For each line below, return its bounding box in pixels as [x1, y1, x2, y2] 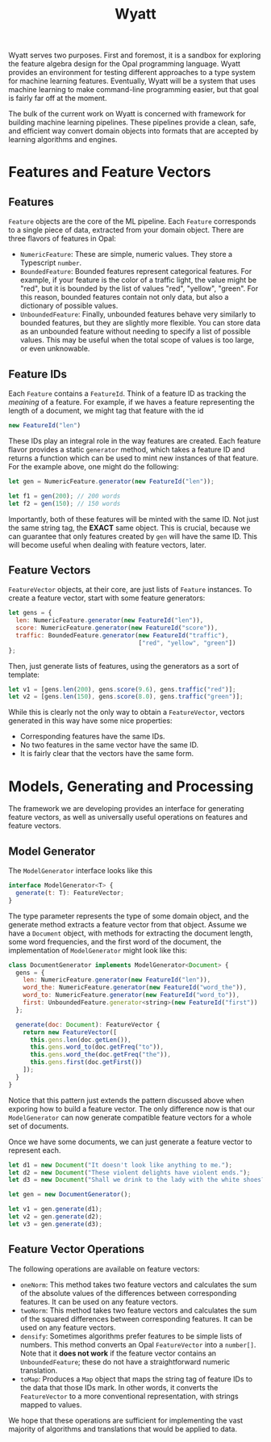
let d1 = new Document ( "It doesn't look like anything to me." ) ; [8, 1161, 232, 1169]
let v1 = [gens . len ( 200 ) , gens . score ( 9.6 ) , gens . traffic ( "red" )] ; [8, 685, 236, 693]
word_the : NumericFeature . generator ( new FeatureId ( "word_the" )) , [23, 983, 248, 992]
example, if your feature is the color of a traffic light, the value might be [19, 275, 257, 285]
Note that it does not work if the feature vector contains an [19, 1348, 216, 1358]
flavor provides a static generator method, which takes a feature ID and [8, 444, 245, 454]
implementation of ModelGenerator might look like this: [8, 945, 188, 955]
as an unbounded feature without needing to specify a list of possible [19, 326, 252, 336]
